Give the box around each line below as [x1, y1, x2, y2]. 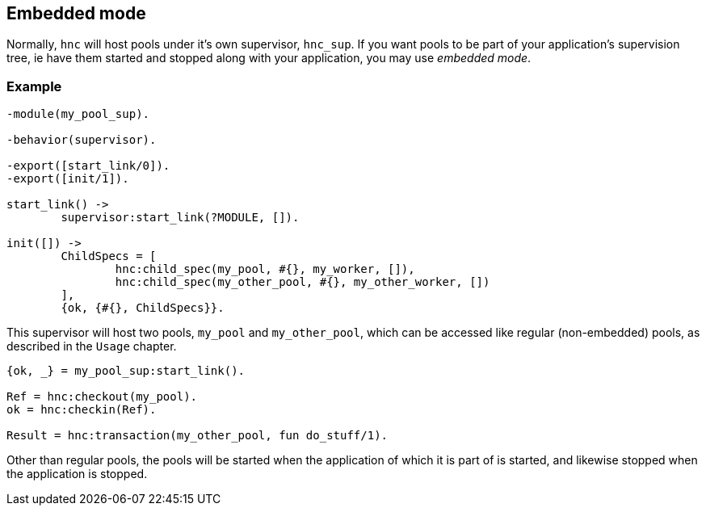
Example [6, 78, 62, 94]
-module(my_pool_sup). [6, 107, 150, 121]
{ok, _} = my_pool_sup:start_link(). [6, 364, 246, 378]
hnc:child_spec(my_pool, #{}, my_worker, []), [115, 262, 415, 276]
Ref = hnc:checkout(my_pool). [6, 390, 198, 404]
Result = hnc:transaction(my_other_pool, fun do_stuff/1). [6, 429, 389, 443]
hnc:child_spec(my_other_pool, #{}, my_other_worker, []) [115, 275, 490, 289]
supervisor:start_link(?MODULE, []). [61, 211, 300, 225]
